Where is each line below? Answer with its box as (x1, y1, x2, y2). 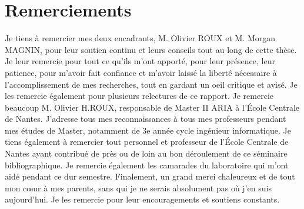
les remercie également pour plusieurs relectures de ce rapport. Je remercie (5, 89, 273, 102)
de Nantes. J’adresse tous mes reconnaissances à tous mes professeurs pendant (5, 112, 286, 125)
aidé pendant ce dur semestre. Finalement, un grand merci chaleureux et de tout (5, 170, 295, 183)
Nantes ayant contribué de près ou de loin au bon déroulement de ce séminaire (5, 147, 288, 160)
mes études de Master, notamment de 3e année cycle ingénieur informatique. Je (5, 124, 291, 136)
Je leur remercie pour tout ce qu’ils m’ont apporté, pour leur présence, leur (5, 55, 275, 67)
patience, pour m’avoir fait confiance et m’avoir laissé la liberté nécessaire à (5, 66, 277, 78)
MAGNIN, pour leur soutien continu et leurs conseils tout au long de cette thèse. (5, 43, 297, 55)
